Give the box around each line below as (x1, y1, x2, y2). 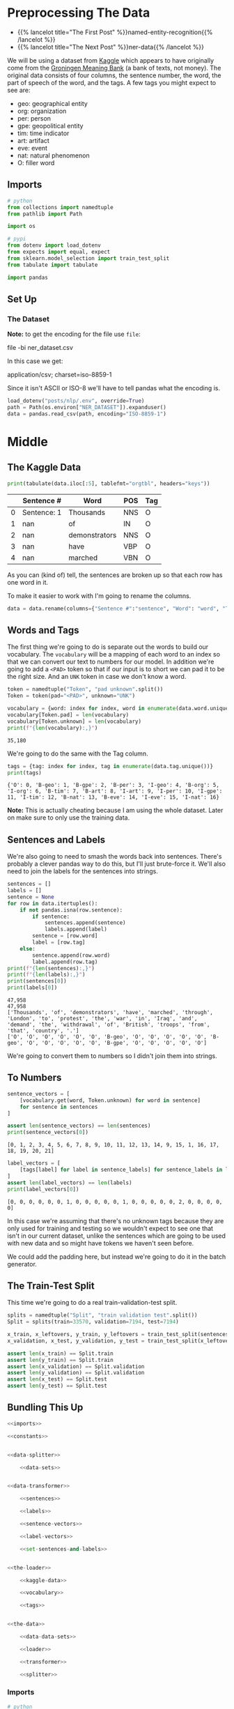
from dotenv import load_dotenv (7, 242, 101, 249)
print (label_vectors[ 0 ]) (7, 1186, 79, 1193)
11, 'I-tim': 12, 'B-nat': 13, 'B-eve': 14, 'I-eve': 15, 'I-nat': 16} (7, 794, 219, 801)
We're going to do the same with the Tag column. (7, 749, 148, 758)
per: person (17, 114, 51, 123)
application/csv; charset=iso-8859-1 (7, 371, 112, 379)
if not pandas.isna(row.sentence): (19, 906, 123, 914)
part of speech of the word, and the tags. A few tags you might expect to (7, 78, 217, 86)
